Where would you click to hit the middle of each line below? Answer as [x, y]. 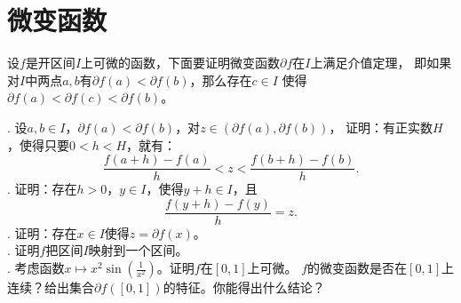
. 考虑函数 [36, 267]
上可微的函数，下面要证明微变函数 [181, 63]
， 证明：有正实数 [381, 127]
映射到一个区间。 [138, 250]
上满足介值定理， [360, 63]
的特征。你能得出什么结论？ [244, 287]
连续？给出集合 [51, 287]
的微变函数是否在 [358, 267]
